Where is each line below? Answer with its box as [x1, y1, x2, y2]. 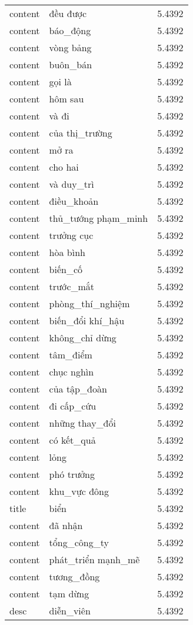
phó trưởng [49, 467, 95, 481]
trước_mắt [49, 280, 95, 293]
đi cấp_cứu [49, 399, 96, 413]
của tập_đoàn [49, 382, 107, 395]
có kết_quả [49, 433, 96, 447]
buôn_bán [49, 58, 92, 71]
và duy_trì [49, 177, 94, 191]
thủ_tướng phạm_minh [49, 211, 148, 225]
